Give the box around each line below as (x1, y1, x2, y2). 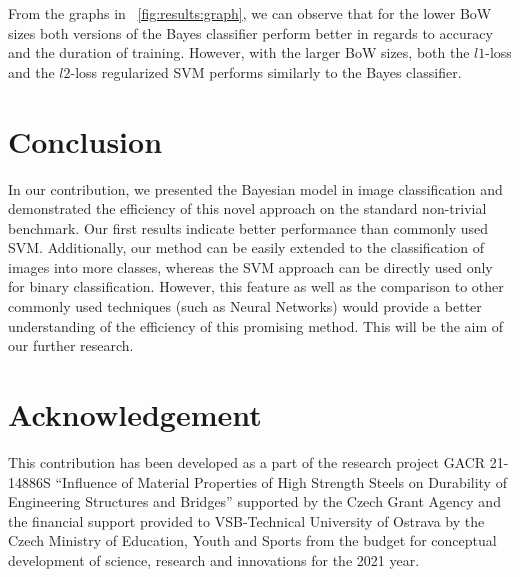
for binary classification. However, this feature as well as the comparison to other (8, 276, 504, 297)
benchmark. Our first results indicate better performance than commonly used (8, 217, 489, 238)
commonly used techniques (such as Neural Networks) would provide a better (8, 296, 482, 317)
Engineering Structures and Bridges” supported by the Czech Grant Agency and (8, 491, 501, 512)
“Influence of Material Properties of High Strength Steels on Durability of (55, 471, 507, 492)
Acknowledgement (8, 394, 262, 435)
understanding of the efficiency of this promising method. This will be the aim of (8, 315, 504, 336)
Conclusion (8, 120, 163, 161)
